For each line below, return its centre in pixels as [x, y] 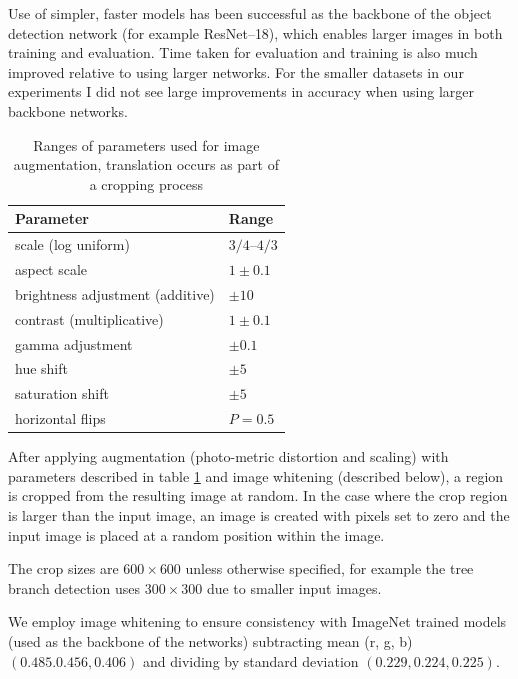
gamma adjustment [74, 343]
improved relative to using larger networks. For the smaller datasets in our [236, 71]
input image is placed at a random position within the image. [196, 534]
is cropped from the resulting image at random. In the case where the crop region [258, 495]
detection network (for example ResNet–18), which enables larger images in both [255, 32]
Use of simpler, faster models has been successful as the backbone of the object [250, 13]
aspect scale [51, 269]
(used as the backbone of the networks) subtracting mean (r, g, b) [210, 640]
